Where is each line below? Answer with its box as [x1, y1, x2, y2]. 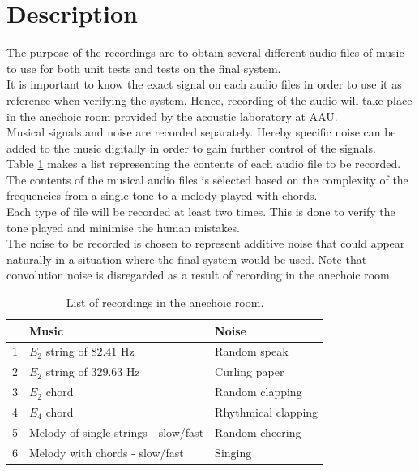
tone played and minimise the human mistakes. [6, 218, 240, 235]
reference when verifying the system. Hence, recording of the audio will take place [6, 91, 413, 108]
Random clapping [215, 383, 302, 400]
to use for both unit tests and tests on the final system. [6, 59, 281, 76]
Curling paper [215, 363, 284, 380]
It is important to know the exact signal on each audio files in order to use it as [6, 76, 402, 93]
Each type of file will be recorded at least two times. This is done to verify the [6, 203, 395, 220]
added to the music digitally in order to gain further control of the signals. [6, 139, 376, 156]
